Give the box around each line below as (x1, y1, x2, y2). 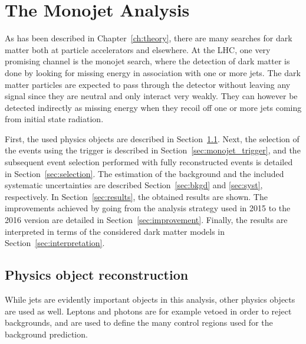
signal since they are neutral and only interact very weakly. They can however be (5, 90, 298, 102)
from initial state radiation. (5, 113, 104, 125)
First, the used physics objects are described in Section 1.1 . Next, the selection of (5, 132, 300, 145)
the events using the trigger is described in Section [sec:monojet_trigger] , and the (5, 144, 301, 156)
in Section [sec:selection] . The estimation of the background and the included (5, 167, 284, 179)
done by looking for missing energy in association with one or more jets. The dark (5, 66, 301, 78)
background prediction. (5, 327, 88, 340)
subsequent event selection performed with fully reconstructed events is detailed (5, 156, 293, 168)
